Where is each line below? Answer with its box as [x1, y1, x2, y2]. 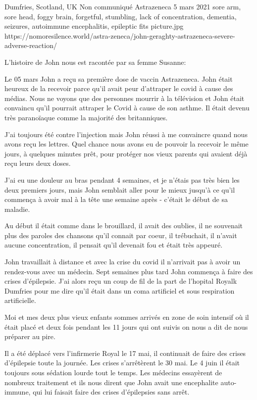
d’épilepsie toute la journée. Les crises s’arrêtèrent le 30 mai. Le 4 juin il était [4, 357, 240, 368]
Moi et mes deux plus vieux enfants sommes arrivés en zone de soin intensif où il [4, 312, 249, 322]
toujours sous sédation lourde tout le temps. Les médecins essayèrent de [4, 367, 222, 377]
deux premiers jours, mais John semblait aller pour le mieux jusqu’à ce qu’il [4, 184, 235, 195]
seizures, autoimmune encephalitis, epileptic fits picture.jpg [4, 21, 184, 31]
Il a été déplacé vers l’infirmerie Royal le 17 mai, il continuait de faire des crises [4, 348, 246, 358]
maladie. [4, 203, 30, 214]
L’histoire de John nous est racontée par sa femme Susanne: [4, 56, 186, 67]
